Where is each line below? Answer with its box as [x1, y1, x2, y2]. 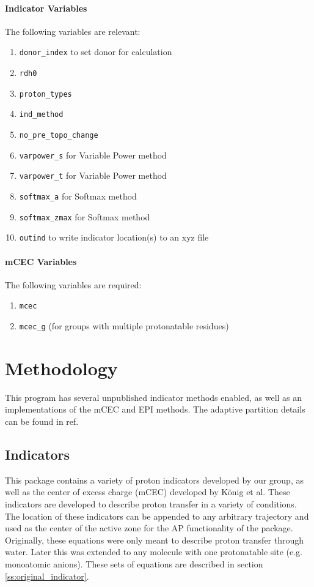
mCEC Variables [5, 255, 77, 267]
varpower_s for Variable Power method [19, 148, 167, 161]
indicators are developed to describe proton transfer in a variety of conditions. [5, 497, 297, 510]
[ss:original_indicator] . [5, 569, 89, 582]
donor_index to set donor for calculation [19, 45, 172, 58]
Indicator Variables [5, 1, 87, 14]
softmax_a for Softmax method [19, 189, 137, 202]
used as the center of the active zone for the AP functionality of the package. [5, 522, 293, 534]
